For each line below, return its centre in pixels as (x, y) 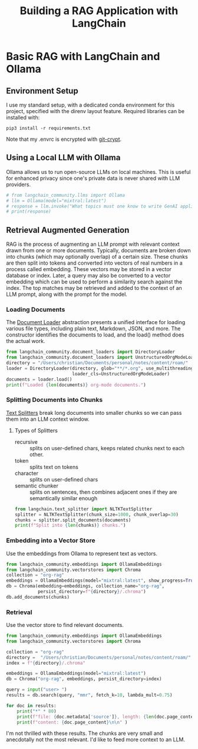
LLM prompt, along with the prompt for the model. (67, 294)
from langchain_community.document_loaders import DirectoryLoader (91, 352)
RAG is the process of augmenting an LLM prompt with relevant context (93, 244)
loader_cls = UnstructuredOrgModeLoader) (121, 374)
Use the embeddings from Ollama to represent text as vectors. (82, 553)
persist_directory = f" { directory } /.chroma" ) (92, 592)
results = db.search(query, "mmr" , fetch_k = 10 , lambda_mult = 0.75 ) (89, 695)
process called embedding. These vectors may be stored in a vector (89, 269)
